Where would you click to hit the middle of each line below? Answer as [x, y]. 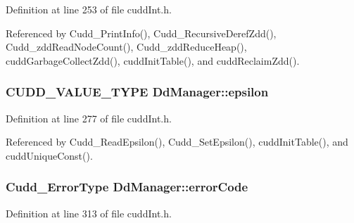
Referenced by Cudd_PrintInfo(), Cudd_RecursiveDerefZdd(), [141, 33]
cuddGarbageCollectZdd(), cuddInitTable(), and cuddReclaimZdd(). [153, 60]
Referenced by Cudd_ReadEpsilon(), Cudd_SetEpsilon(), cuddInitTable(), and [177, 142]
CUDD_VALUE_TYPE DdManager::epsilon [137, 92]
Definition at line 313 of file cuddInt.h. [89, 213]
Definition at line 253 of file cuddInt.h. [89, 9]
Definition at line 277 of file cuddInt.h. [89, 118]
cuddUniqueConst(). [49, 155]
